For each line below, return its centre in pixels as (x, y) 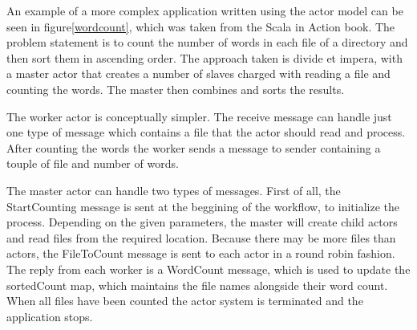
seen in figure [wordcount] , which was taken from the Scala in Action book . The (201, 26)
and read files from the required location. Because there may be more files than (201, 237)
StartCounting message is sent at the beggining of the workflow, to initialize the (203, 206)
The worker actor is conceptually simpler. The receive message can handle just (199, 116)
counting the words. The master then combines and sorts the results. (176, 89)
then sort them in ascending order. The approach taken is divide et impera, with (204, 57)
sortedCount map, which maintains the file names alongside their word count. (197, 285)
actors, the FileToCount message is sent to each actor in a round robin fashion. (201, 253)
